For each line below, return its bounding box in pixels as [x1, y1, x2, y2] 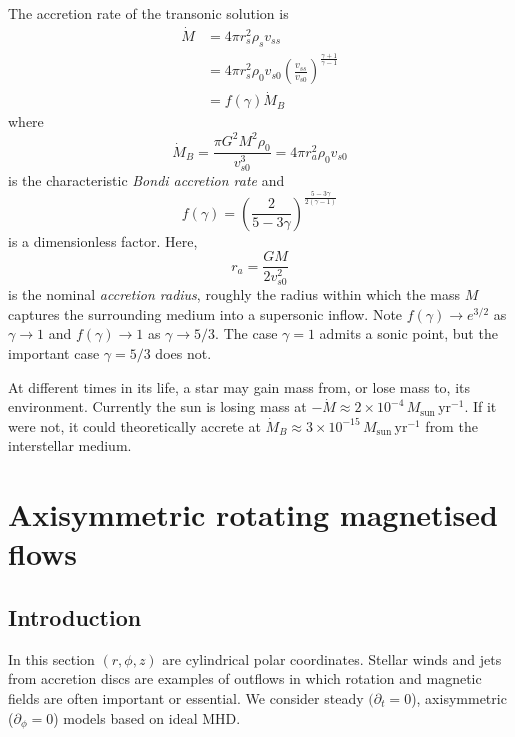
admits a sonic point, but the [319, 323, 498, 344]
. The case [215, 323, 278, 344]
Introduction [8, 601, 142, 632]
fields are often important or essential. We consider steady [8, 687, 364, 708]
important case [8, 343, 100, 364]
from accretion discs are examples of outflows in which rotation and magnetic [8, 668, 482, 689]
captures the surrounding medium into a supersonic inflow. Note [8, 303, 403, 324]
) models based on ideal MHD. [53, 707, 241, 728]
